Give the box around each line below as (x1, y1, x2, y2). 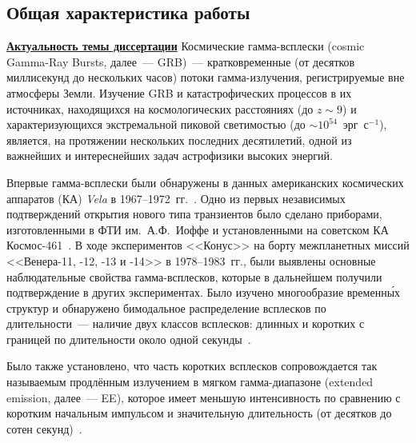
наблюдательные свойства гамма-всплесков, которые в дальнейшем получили (6, 268, 382, 285)
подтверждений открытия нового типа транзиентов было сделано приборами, (6, 206, 382, 222)
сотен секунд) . (6, 420, 82, 437)
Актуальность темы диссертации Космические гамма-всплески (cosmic (6, 38, 365, 54)
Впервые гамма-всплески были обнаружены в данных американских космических (6, 174, 404, 190)
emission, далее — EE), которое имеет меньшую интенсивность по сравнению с (6, 389, 401, 405)
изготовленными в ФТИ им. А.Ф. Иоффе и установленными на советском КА (6, 221, 389, 237)
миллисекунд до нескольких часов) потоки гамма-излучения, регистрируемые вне (6, 69, 405, 86)
